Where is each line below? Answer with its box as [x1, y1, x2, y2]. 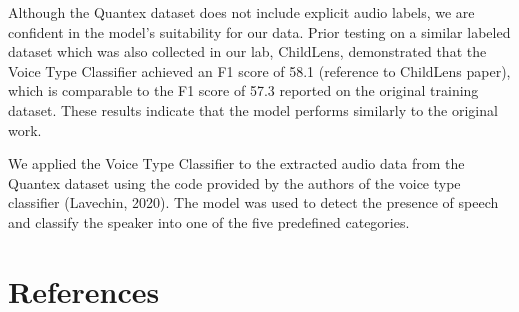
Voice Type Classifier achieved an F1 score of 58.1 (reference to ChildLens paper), [8, 60, 511, 81]
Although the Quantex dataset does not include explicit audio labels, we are [8, 2, 475, 22]
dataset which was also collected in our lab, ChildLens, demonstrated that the [8, 41, 487, 62]
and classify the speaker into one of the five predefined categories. [8, 211, 410, 232]
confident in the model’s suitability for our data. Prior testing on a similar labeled [8, 21, 511, 42]
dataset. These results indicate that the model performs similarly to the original [8, 99, 498, 120]
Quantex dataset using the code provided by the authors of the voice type [8, 172, 461, 193]
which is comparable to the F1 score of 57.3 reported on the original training [8, 80, 479, 101]
